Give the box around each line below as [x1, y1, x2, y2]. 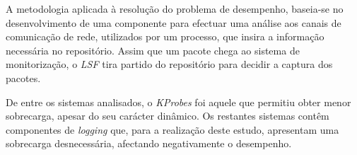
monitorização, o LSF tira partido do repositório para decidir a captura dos [6, 57, 333, 71]
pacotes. [6, 70, 41, 85]
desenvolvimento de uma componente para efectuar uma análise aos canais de [6, 15, 341, 30]
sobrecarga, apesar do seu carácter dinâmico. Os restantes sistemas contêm [6, 108, 329, 123]
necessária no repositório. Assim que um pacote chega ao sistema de [6, 42, 300, 57]
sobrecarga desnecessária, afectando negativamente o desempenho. [6, 136, 292, 151]
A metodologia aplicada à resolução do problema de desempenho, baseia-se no [6, 1, 344, 16]
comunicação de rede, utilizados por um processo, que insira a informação [6, 29, 324, 44]
